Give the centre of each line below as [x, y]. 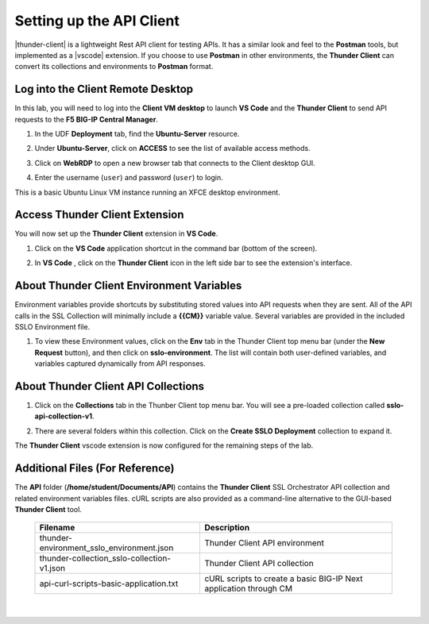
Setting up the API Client [97, 21]
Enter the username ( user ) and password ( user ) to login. [129, 178]
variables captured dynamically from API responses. [120, 364]
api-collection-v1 [64, 416]
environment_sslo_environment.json [106, 548]
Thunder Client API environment [264, 543]
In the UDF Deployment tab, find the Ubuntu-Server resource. [137, 134]
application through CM [248, 589]
